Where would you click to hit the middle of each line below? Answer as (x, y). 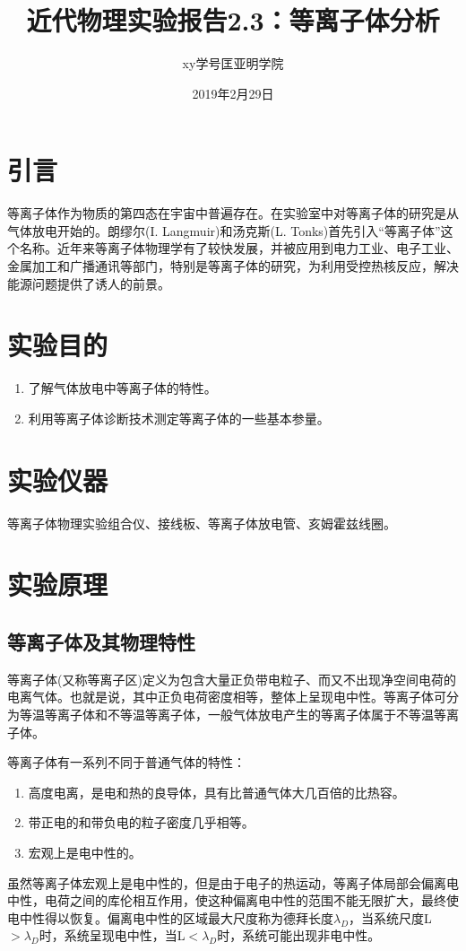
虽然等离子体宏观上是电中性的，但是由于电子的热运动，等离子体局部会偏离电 (233, 882)
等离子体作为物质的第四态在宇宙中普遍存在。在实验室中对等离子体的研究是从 (233, 213)
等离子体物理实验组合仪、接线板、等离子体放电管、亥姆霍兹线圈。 (202, 523)
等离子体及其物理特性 (101, 642)
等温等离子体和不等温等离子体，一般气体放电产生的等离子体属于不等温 (226, 715)
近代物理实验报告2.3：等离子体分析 (233, 20)
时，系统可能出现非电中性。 (299, 935)
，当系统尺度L (390, 917)
